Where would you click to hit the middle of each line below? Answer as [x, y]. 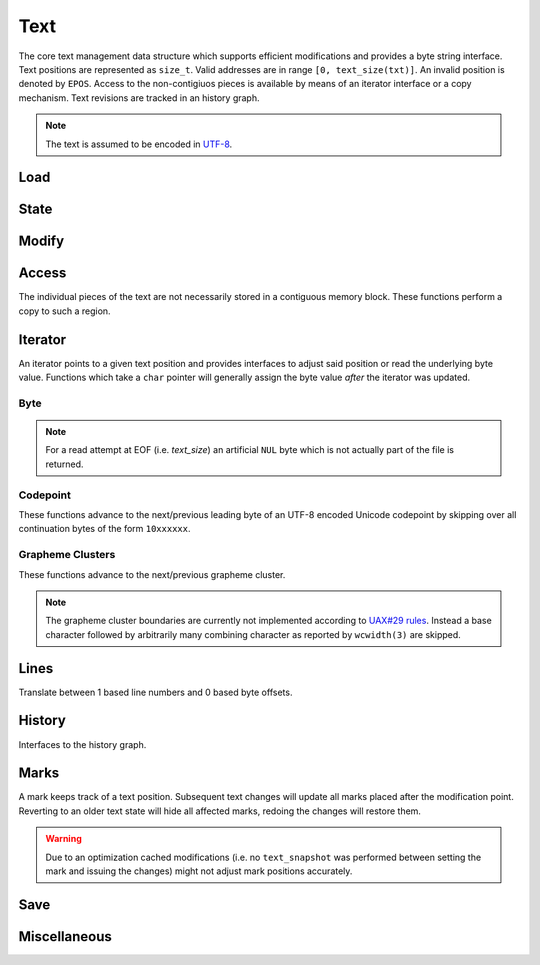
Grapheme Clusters [67, 555]
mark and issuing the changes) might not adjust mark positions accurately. [199, 871]
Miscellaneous [65, 936]
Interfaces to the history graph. [82, 744]
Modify [41, 241]
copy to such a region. [64, 311]
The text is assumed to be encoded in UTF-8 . [139, 144]
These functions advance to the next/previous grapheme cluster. [152, 574]
